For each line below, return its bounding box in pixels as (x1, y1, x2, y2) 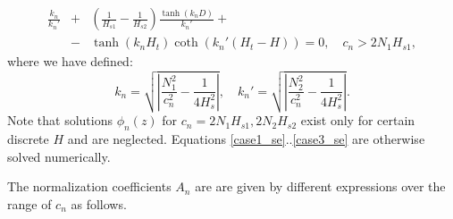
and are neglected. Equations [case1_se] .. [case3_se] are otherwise (67, 130, 425, 148)
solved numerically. (7, 147, 111, 165)
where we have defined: (7, 52, 133, 71)
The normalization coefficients (7, 177, 172, 196)
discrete (7, 130, 49, 148)
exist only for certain (300, 111, 415, 130)
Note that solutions (7, 111, 113, 130)
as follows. (71, 194, 127, 213)
